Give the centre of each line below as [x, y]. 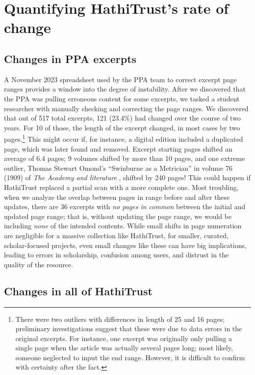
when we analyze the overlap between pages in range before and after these [117, 197]
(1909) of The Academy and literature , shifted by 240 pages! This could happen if [127, 177]
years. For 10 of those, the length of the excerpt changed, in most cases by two [122, 127]
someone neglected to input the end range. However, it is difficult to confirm [130, 357]
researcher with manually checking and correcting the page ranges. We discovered [126, 108]
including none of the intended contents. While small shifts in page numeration [123, 226]
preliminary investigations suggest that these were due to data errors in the [129, 328]
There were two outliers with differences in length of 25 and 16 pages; [120, 319]
